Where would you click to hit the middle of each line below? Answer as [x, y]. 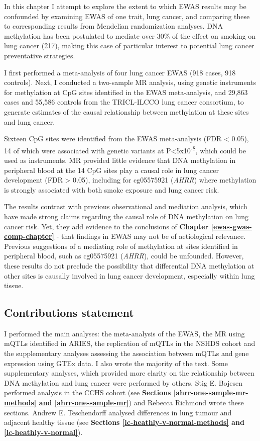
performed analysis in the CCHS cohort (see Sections [88, 392]
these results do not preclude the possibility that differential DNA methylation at [129, 265]
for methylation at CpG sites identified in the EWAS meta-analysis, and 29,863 [126, 92]
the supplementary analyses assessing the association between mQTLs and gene [126, 353]
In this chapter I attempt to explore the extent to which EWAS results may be [125, 6]
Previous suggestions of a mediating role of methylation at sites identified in [121, 246]
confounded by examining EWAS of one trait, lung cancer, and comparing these [127, 16]
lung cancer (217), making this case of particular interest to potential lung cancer [129, 46]
